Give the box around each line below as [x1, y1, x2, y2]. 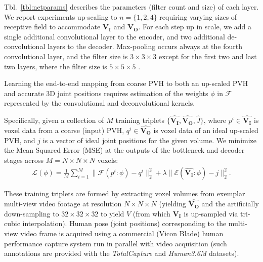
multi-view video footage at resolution [4, 198, 122, 209]
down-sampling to [4, 208, 59, 219]
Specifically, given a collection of [4, 115, 104, 125]
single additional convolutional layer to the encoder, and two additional [4, 31, 225, 41]
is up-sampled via [184, 208, 238, 219]
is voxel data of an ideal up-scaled [153, 124, 258, 135]
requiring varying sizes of [159, 11, 237, 22]
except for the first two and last [158, 51, 257, 61]
